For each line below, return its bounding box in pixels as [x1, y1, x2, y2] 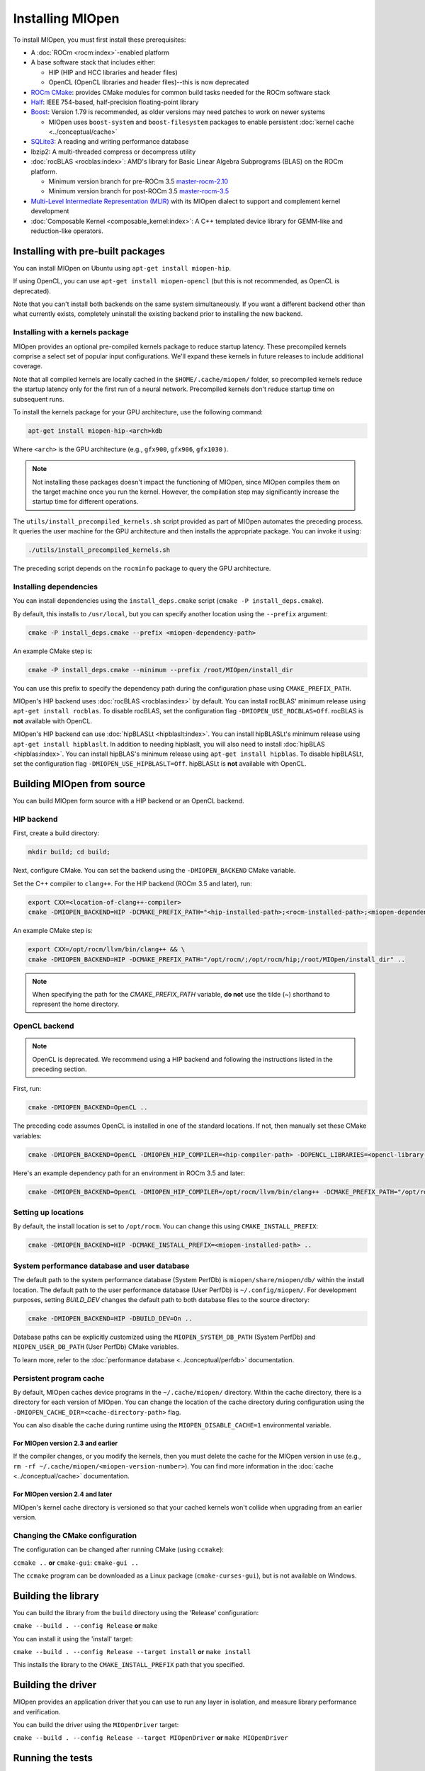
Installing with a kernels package [13, 327, 129, 337]
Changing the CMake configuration [13, 1530, 137, 1540]
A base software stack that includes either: [30, 58, 156, 67]
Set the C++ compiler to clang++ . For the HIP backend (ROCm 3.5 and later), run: [13, 879, 253, 888]
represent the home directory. [32, 1000, 120, 1009]
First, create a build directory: [13, 829, 99, 837]
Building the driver [13, 1679, 97, 1691]
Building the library [13, 1590, 99, 1602]
